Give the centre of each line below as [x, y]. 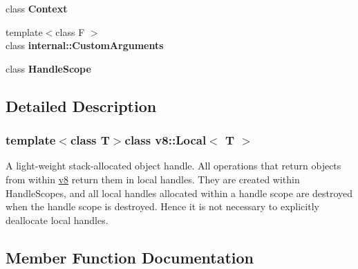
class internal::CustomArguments [85, 45]
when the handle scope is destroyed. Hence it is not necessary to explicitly [162, 206]
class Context [37, 8]
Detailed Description [81, 105]
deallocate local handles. [57, 220]
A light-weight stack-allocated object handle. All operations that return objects [173, 166]
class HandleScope [48, 68]
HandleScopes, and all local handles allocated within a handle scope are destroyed [179, 193]
